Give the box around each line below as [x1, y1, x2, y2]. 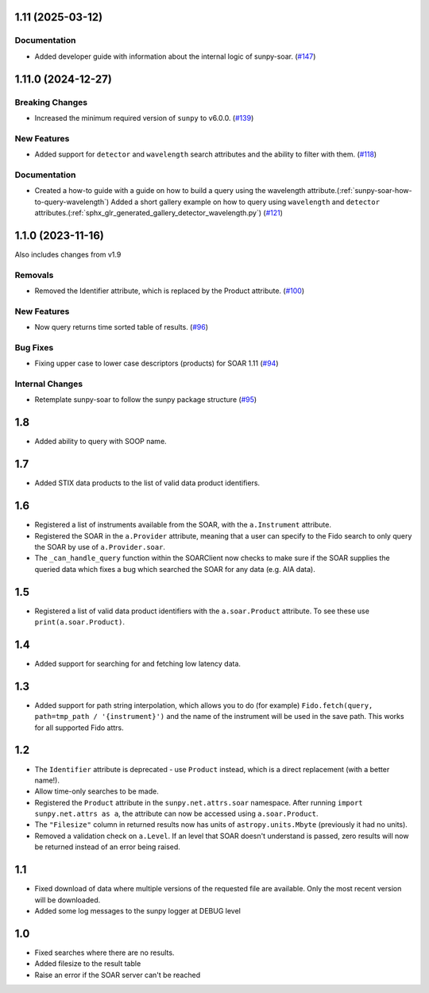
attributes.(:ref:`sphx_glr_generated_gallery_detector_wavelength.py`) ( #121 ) [34, 207, 284, 218]
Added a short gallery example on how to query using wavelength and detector [110, 197, 381, 207]
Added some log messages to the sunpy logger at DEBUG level [34, 906, 242, 915]
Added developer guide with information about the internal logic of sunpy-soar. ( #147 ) [34, 52, 316, 61]
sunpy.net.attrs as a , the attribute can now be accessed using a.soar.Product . [34, 809, 319, 818]
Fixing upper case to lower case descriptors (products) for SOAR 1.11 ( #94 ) [34, 358, 279, 369]
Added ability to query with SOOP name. [34, 437, 167, 446]
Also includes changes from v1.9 [14, 249, 122, 259]
